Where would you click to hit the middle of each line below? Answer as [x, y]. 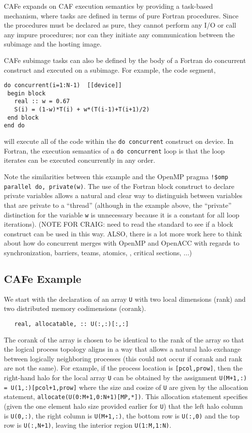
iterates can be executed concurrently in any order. [80, 160]
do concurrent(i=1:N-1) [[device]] [63, 85]
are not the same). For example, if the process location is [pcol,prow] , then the [123, 368]
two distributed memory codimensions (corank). [75, 308]
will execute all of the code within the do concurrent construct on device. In [119, 141]
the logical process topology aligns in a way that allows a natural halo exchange [122, 349]
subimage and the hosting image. [53, 44]
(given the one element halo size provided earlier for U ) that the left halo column [124, 406]
